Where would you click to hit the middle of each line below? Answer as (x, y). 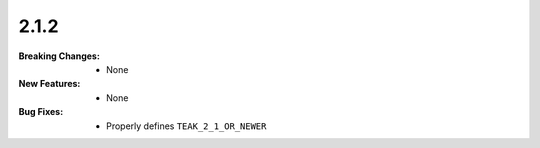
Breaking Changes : (59, 56)
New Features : (49, 84)
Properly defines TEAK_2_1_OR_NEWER (186, 126)
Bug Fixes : (41, 112)
